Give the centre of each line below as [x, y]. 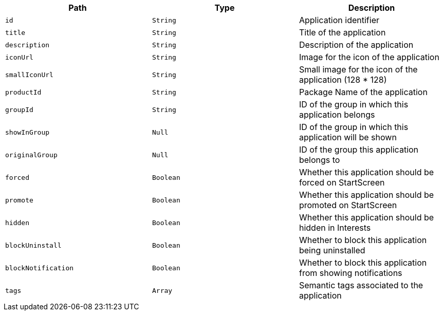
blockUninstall [33, 245]
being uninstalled [332, 250]
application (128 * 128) [343, 80]
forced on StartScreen [342, 182]
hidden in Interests [335, 228]
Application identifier [339, 20]
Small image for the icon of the [358, 69]
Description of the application [356, 45]
